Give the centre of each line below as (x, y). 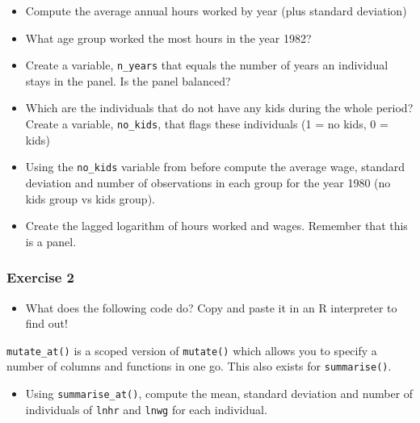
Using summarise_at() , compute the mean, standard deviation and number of (219, 394)
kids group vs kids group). (90, 198)
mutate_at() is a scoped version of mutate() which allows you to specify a (192, 350)
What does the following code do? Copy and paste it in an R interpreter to (211, 307)
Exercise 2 (40, 277)
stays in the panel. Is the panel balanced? (128, 80)
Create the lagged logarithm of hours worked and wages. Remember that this (216, 226)
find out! (46, 323)
